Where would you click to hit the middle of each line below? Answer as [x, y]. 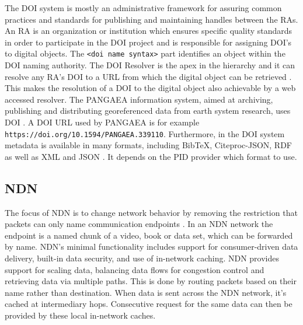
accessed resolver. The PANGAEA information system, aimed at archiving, [139, 99]
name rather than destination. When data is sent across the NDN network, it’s [146, 292]
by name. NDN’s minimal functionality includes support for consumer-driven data [151, 247]
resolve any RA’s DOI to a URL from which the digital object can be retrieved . [148, 76]
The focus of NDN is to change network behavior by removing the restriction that [151, 212]
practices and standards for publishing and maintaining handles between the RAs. [151, 19]
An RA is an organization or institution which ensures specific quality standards [149, 31]
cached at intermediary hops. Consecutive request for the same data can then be [149, 304]
